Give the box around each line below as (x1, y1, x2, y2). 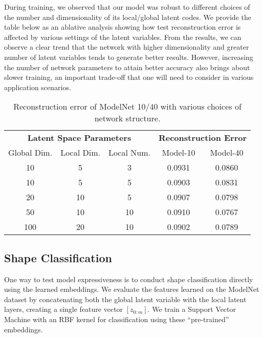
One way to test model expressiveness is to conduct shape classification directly (4, 273, 253, 284)
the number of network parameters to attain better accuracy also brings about (4, 61, 250, 72)
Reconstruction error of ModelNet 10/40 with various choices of (13, 100, 242, 113)
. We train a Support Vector (147, 304, 236, 314)
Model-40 (210, 146, 244, 159)
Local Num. (108, 146, 150, 159)
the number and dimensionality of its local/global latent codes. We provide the (4, 11, 251, 22)
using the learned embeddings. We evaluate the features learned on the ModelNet (4, 284, 259, 294)
